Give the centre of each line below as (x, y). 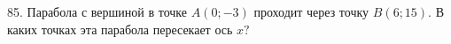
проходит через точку (311, 11)
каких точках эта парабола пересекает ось (120, 29)
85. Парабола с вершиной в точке (97, 11)
